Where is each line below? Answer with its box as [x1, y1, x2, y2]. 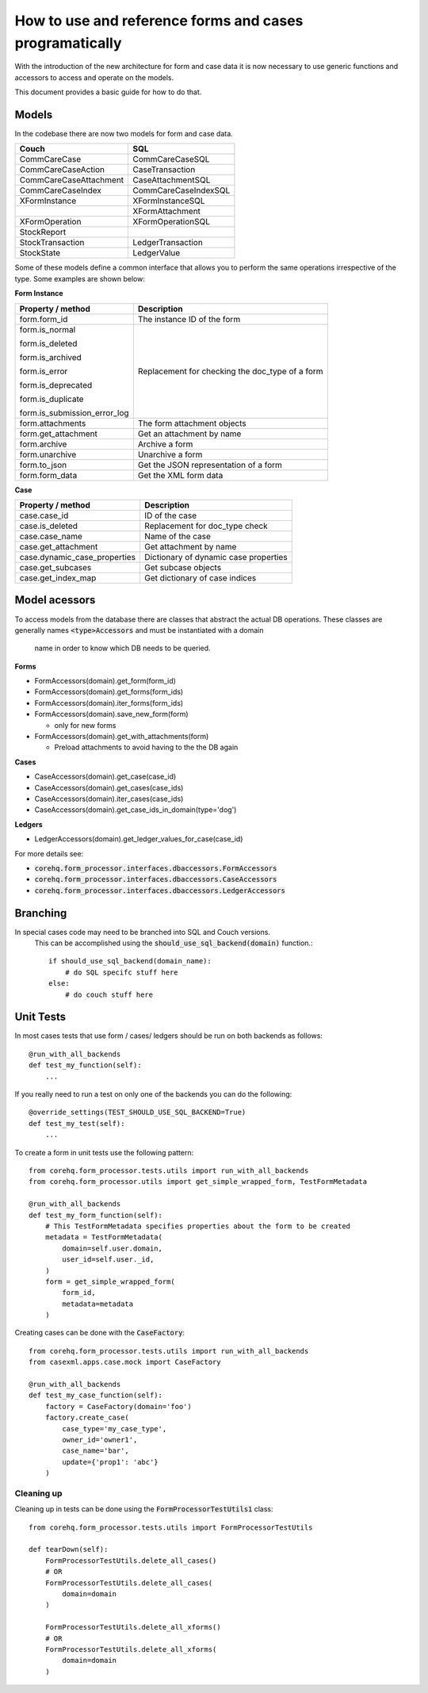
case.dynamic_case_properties [19, 551, 136, 562]
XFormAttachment [132, 206, 201, 217]
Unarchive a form [137, 449, 203, 460]
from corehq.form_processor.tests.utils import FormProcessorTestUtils [29, 1523, 313, 1532]
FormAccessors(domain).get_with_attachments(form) [34, 732, 209, 741]
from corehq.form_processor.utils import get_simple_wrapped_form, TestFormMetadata [29, 1178, 368, 1186]
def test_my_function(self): [29, 1061, 142, 1070]
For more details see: [14, 848, 84, 858]
